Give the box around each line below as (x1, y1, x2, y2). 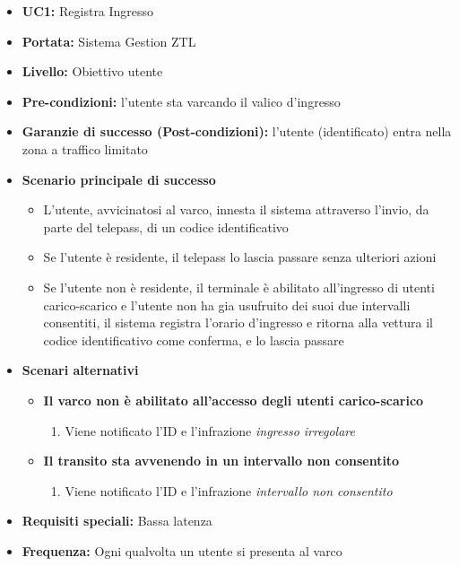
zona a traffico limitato (22, 139, 148, 158)
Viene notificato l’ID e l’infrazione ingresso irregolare (65, 421, 355, 440)
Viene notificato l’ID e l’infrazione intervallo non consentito (65, 481, 393, 500)
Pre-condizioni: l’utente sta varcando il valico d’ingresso (22, 91, 341, 110)
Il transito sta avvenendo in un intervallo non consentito (43, 451, 400, 470)
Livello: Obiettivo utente (22, 62, 163, 81)
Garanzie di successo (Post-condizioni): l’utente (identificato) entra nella (22, 122, 452, 141)
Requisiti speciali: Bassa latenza (22, 511, 212, 530)
